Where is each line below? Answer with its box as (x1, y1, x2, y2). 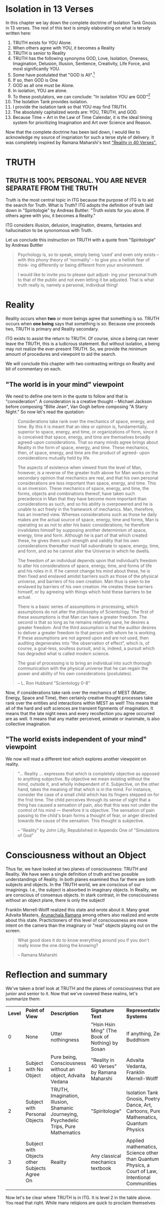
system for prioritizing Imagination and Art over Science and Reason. (12, 119, 152, 126)
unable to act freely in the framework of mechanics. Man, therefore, (17, 506, 155, 512)
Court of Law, (126, 1168, 158, 1175)
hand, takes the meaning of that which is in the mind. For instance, (17, 786, 152, 792)
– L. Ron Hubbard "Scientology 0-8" (17, 680, 91, 686)
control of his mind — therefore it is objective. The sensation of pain (17, 807, 155, 813)
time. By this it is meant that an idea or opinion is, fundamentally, (17, 424, 148, 430)
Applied (126, 1137, 144, 1144)
